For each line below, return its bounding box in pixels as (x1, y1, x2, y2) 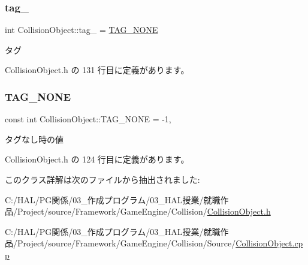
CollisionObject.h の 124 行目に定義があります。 (5, 153, 189, 165)
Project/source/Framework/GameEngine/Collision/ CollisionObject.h (17, 205, 271, 218)
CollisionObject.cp (235, 237, 303, 249)
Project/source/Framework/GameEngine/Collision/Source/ (17, 237, 236, 249)
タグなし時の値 (5, 132, 64, 145)
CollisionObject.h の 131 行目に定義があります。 (5, 64, 189, 76)
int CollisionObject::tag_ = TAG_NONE (5, 23, 158, 36)
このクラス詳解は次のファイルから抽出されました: (5, 173, 200, 185)
